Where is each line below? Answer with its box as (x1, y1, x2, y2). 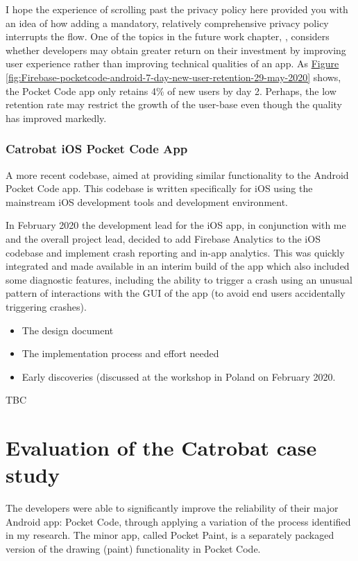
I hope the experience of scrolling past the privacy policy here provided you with (6, 2, 348, 16)
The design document (22, 322, 114, 337)
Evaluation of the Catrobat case (6, 433, 317, 462)
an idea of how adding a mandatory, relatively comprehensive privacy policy (6, 15, 329, 30)
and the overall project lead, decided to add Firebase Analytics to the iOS (6, 231, 321, 245)
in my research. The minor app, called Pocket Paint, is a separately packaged (6, 528, 334, 542)
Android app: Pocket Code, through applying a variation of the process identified (6, 514, 351, 528)
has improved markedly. (6, 110, 107, 125)
